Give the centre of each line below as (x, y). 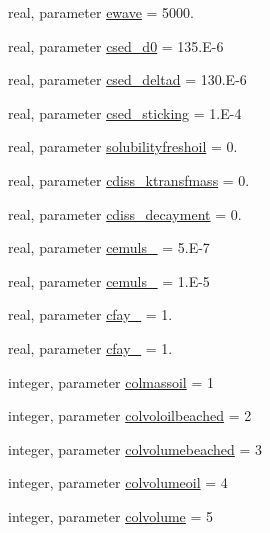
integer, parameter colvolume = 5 (111, 515)
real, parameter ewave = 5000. (101, 12)
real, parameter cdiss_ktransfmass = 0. (129, 179)
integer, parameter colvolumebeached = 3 (135, 448)
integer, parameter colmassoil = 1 (111, 381)
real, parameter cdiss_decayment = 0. (125, 213)
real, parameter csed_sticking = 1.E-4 (125, 112)
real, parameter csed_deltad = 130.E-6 (127, 79)
